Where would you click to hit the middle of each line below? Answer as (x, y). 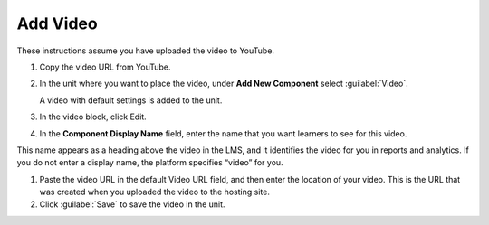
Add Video (58, 23)
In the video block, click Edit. (93, 117)
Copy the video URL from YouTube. (105, 67)
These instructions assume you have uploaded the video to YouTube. (146, 51)
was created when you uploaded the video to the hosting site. (155, 192)
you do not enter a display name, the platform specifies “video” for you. (150, 163)
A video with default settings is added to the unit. (131, 100)
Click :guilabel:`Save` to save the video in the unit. (132, 204)
